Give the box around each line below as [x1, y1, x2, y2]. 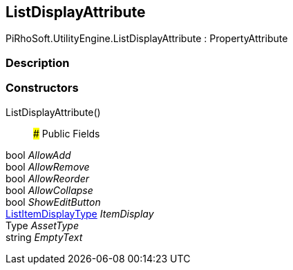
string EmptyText [6, 231, 83, 243]
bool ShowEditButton [6, 195, 101, 208]
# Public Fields [33, 127, 100, 139]
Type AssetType [6, 219, 79, 231]
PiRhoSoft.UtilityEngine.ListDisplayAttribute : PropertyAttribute [6, 32, 288, 45]
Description [6, 55, 70, 70]
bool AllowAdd [6, 148, 71, 161]
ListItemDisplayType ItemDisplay [6, 207, 154, 220]
